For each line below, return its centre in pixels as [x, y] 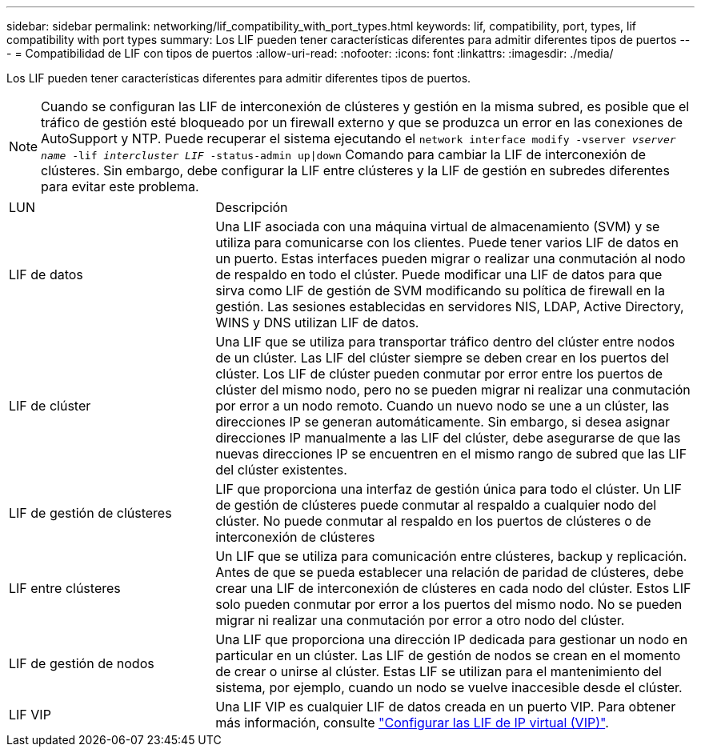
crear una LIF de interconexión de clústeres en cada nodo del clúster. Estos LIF [453, 588]
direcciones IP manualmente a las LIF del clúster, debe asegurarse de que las [448, 438]
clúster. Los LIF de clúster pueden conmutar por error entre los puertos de [439, 374]
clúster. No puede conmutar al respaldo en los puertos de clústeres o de [433, 521]
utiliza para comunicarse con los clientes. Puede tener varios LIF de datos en [447, 242]
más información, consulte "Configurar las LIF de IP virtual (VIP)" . [412, 723]
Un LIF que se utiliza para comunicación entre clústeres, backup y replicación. [451, 556]
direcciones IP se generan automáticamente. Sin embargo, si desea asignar [443, 422]
